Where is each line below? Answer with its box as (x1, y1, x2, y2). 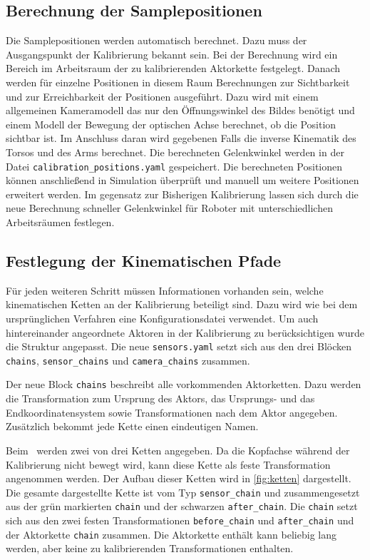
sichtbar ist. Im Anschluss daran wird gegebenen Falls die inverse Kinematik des (6, 131, 356, 146)
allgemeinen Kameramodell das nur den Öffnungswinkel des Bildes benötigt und (6, 103, 355, 118)
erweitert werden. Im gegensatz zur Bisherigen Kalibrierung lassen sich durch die (6, 186, 359, 201)
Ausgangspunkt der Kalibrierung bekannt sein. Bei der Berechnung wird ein (6, 46, 338, 61)
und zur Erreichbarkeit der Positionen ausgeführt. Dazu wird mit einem (6, 88, 319, 103)
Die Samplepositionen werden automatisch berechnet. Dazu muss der (6, 33, 307, 48)
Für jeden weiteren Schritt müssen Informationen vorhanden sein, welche (6, 282, 324, 297)
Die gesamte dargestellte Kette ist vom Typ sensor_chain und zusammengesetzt (6, 484, 360, 499)
